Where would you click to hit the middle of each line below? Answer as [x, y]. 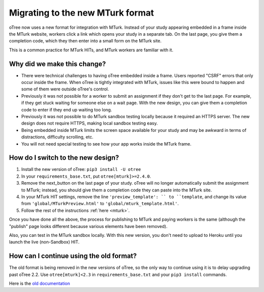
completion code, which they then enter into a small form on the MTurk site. [85, 41]
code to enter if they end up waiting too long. [67, 109]
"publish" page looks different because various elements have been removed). [88, 226]
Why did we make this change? [57, 64]
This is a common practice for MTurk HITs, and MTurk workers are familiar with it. [91, 50]
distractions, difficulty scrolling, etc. [57, 137]
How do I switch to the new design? [64, 158]
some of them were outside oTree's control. [65, 89]
